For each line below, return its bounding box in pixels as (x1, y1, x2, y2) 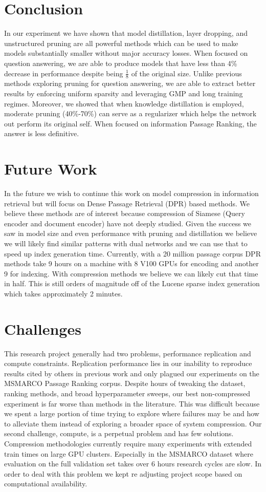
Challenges (4, 318, 81, 339)
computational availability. (4, 478, 87, 489)
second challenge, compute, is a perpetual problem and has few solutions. (4, 428, 234, 439)
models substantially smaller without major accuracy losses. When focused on (4, 48, 248, 58)
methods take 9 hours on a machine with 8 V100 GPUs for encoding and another (4, 258, 259, 269)
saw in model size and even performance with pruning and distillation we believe (4, 228, 257, 239)
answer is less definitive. (4, 128, 79, 139)
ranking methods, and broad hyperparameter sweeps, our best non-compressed (4, 388, 251, 399)
